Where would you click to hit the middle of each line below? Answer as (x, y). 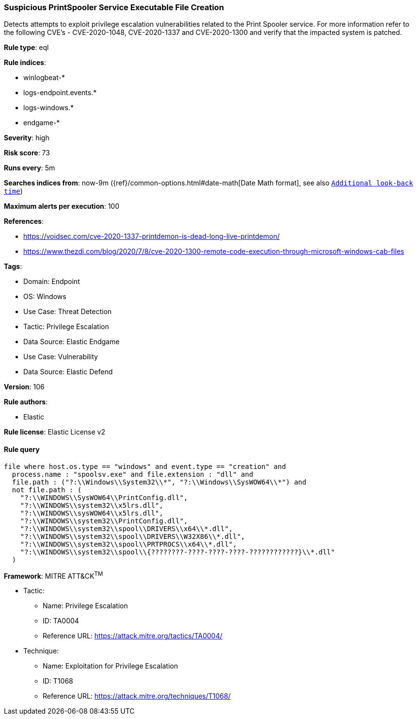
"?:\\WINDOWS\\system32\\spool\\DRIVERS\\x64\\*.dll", (127, 528)
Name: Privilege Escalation (85, 606)
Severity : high (27, 138)
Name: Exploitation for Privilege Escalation (110, 666)
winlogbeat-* (44, 78)
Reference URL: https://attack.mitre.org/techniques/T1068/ (137, 696)
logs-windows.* (48, 108)
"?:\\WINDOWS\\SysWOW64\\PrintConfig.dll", (104, 497)
